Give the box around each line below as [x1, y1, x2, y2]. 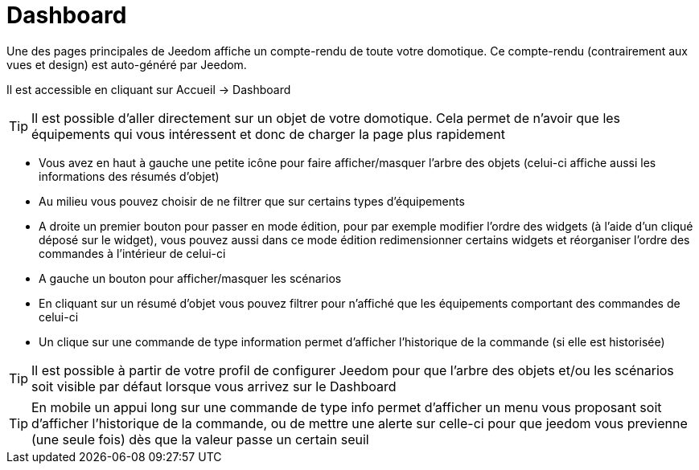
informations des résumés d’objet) [39, 169, 220, 183]
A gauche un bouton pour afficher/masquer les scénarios [39, 271, 342, 285]
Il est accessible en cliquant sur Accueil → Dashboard [6, 82, 291, 96]
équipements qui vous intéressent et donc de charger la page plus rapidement [31, 125, 505, 142]
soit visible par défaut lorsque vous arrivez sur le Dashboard [31, 378, 397, 394]
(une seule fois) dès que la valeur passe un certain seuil [31, 431, 369, 448]
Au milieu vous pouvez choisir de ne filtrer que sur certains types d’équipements [39, 194, 465, 208]
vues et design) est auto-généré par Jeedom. [6, 57, 247, 72]
